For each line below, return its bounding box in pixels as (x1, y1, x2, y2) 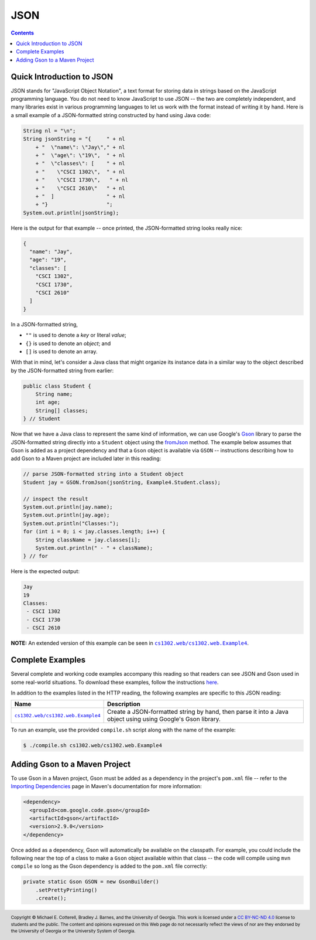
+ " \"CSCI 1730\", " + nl (35, 176, 129, 183)
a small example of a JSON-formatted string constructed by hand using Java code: (11, 111, 211, 118)
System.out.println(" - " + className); (35, 544, 153, 551)
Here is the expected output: (11, 568, 80, 575)
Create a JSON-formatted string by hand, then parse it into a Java (107, 708, 289, 716)
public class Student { (23, 383, 92, 389)
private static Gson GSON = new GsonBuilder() (23, 878, 159, 885)
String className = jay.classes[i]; (35, 536, 140, 543)
